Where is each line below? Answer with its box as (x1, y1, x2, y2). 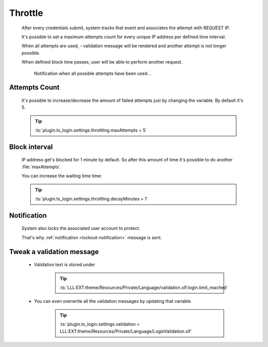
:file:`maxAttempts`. (21, 164, 62, 170)
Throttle (9, 7, 43, 18)
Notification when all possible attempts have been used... (34, 70, 151, 76)
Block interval (9, 142, 53, 151)
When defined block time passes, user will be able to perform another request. (21, 59, 183, 65)
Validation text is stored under (34, 262, 95, 268)
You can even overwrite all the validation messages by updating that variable (34, 298, 191, 304)
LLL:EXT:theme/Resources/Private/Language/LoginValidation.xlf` (60, 328, 192, 334)
